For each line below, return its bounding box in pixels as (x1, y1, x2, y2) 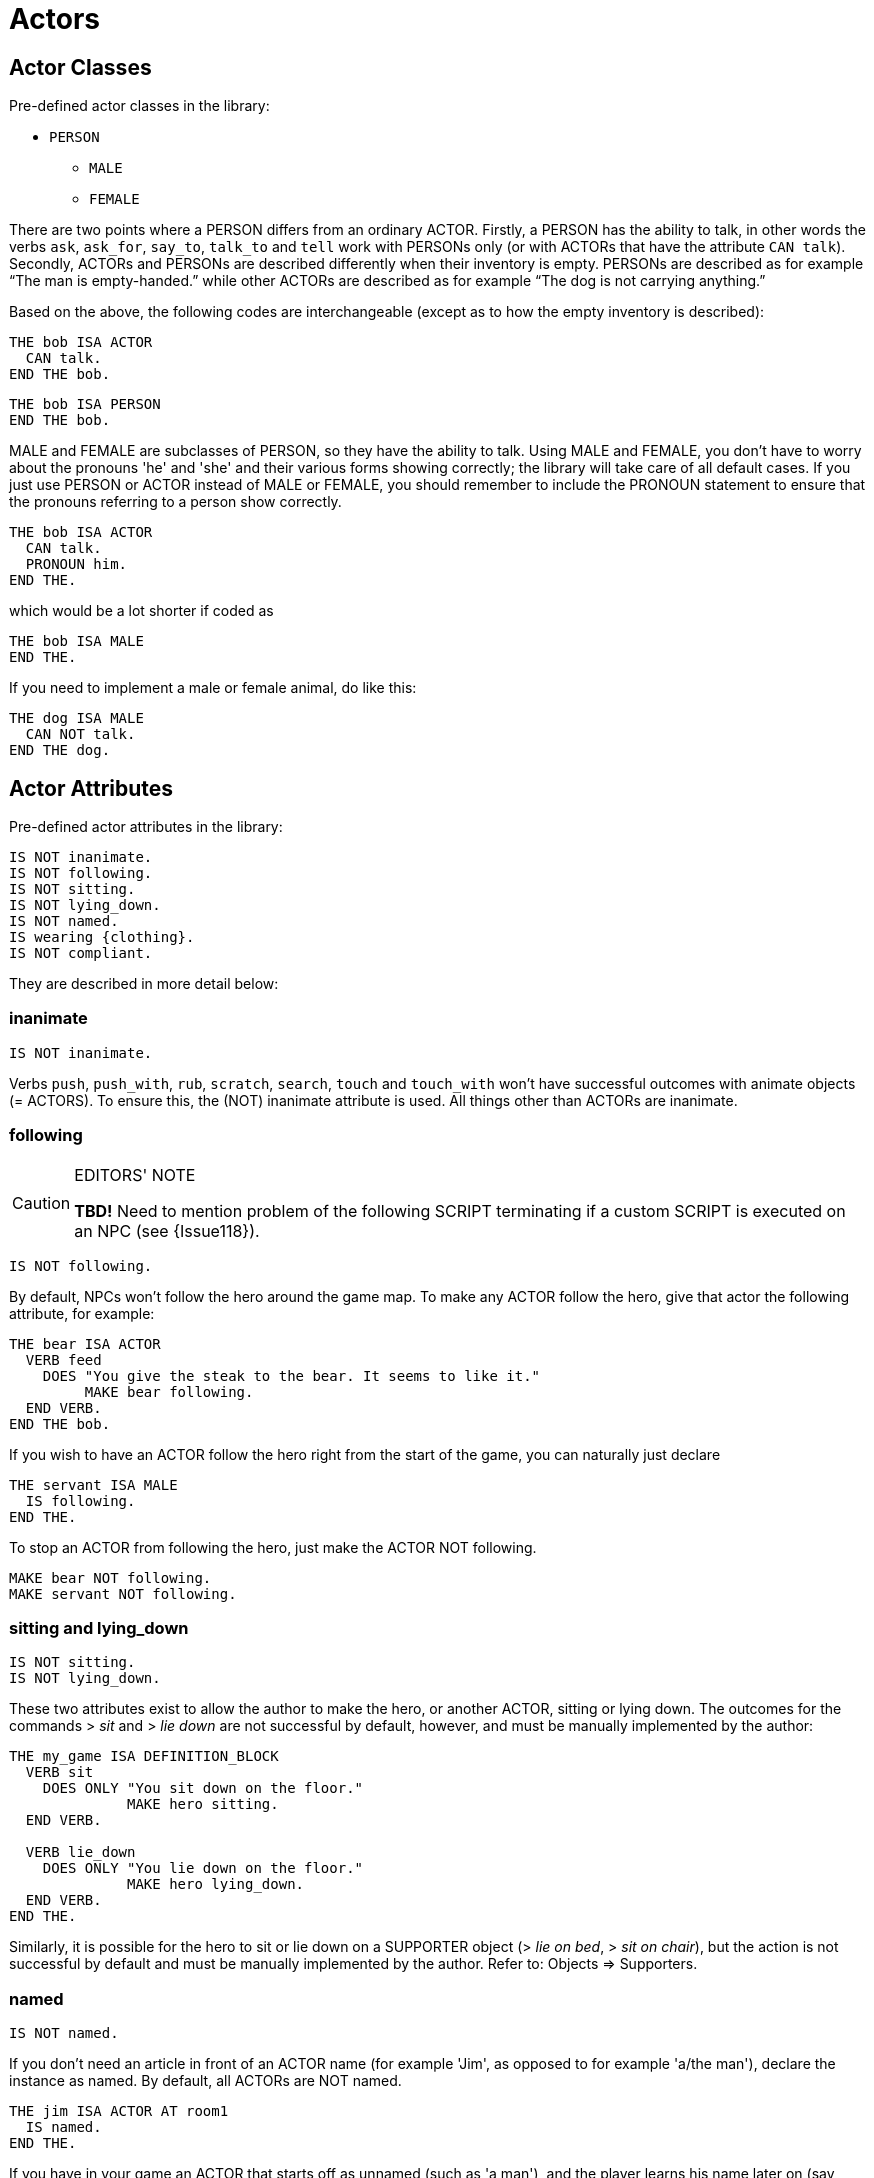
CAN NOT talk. (25, 726, 136, 743)
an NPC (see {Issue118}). (74, 1220, 260, 1241)
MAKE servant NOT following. (9, 1585, 237, 1602)
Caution (12, 1192, 71, 1213)
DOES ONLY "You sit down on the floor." (42, 1780, 364, 1797)
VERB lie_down (25, 1844, 136, 1861)
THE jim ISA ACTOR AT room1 (9, 2103, 229, 2120)
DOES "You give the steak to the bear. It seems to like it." (42, 1367, 541, 1384)
